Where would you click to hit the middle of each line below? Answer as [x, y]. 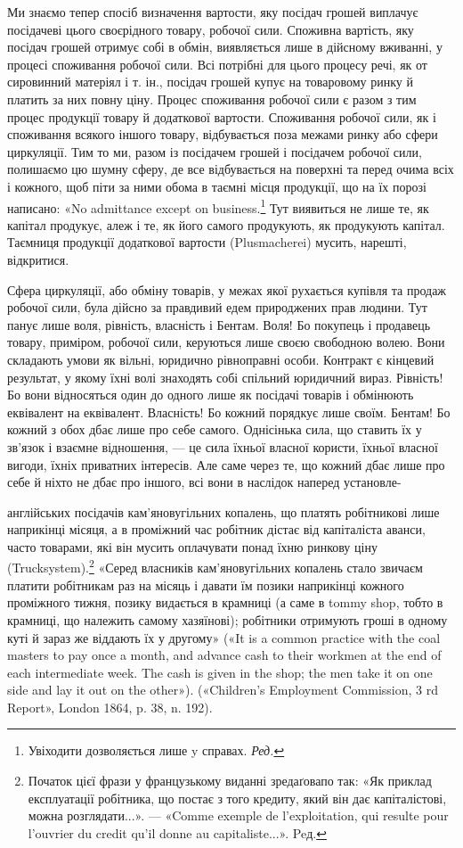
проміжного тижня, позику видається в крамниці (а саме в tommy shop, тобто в [225, 602]
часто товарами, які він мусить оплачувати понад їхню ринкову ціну [192, 546]
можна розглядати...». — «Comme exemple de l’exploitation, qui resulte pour [238, 815]
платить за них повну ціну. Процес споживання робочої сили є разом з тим [212, 99]
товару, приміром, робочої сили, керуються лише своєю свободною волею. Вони [226, 342]
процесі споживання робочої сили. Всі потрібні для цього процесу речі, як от [217, 64]
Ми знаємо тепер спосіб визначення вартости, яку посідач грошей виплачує [213, 12]
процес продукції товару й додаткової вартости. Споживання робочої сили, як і [222, 116]
